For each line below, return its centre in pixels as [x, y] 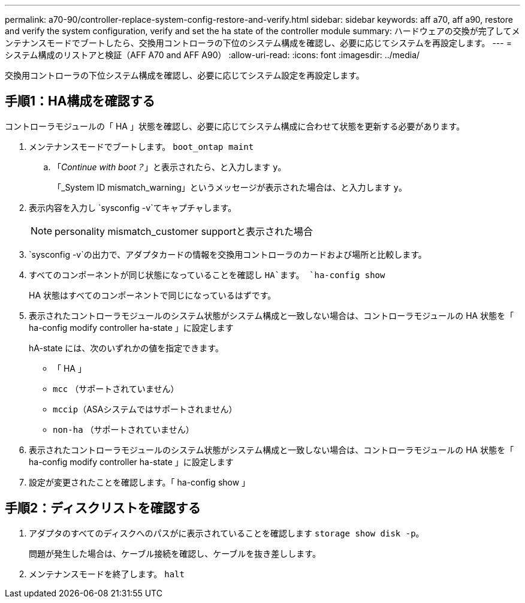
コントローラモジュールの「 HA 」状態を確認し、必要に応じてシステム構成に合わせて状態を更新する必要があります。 [235, 126]
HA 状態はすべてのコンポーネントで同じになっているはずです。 [153, 295]
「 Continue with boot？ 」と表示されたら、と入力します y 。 [170, 167]
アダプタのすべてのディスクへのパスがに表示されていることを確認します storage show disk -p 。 [227, 533]
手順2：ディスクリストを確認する [103, 508]
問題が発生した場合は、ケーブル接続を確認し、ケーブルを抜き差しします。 [175, 553]
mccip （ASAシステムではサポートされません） [145, 409]
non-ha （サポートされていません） [123, 429]
